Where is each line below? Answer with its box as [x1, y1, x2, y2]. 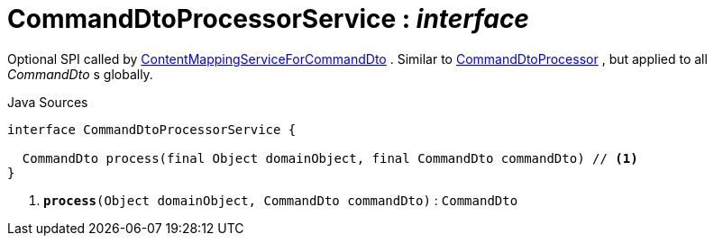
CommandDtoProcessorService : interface [7, 4, 529, 34]
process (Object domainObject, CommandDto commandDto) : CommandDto [43, 192, 518, 208]
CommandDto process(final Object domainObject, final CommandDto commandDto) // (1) [22, 150, 638, 166]
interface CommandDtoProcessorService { [7, 121, 297, 137]
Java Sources [7, 94, 88, 110]
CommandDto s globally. [7, 66, 153, 82]
